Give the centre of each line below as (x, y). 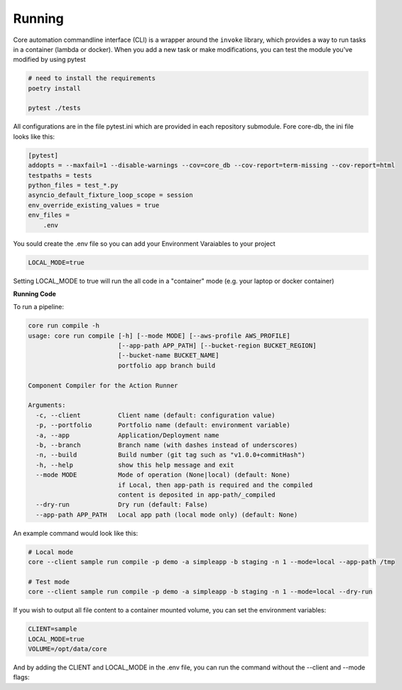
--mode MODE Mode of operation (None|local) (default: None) (163, 475)
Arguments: (47, 405)
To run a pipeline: (38, 307)
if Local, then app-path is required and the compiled (215, 485)
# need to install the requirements (92, 79)
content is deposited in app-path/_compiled (196, 495)
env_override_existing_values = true (94, 205)
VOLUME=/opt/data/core (67, 649)
